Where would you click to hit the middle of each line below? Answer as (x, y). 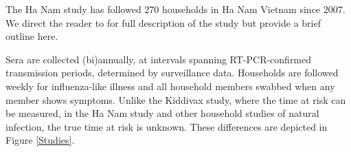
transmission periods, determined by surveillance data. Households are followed (172, 73)
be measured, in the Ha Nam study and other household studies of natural (162, 113)
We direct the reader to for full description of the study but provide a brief (163, 22)
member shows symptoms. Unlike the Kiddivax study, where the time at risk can (176, 99)
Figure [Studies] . (40, 140)
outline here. (32, 36)
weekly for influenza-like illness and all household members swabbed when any (170, 86)
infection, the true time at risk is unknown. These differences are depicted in (167, 126)
